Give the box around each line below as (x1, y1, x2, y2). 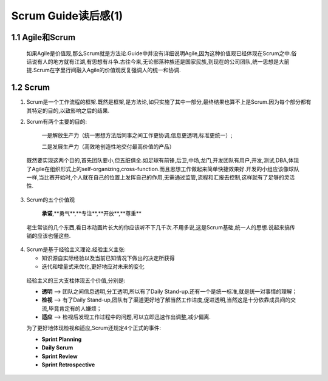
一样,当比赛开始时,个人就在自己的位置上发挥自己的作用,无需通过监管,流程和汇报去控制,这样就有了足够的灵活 (26, 174, 295, 181)
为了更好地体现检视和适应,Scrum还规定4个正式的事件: (26, 325, 161, 332)
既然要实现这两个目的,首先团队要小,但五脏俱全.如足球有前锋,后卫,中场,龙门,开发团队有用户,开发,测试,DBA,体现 (26, 157, 299, 164)
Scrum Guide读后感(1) (11, 9, 123, 22)
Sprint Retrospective (41, 361, 95, 368)
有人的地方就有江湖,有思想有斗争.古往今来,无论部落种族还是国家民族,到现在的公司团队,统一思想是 (36, 58, 279, 65)
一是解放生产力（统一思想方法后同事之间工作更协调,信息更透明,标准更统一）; (41, 132, 233, 139)
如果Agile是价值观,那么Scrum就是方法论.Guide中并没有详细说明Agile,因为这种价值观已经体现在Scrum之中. (26, 49, 292, 57)
